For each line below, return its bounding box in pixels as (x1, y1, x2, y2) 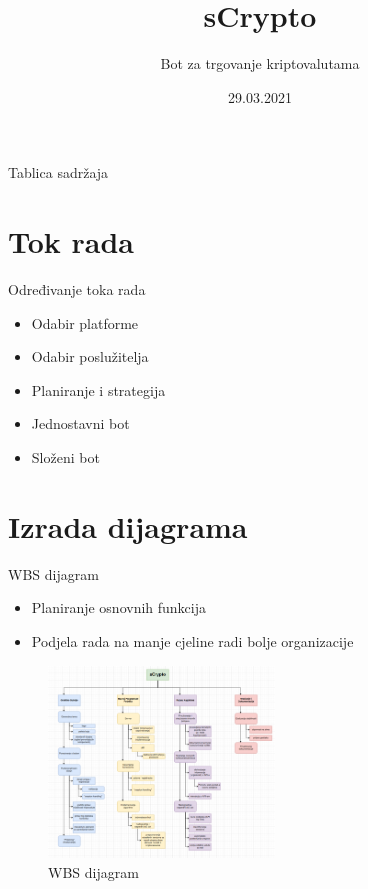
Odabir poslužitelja (31, 346, 149, 367)
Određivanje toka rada (8, 279, 146, 300)
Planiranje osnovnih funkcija (31, 597, 206, 618)
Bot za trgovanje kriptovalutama (160, 53, 360, 74)
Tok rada (8, 221, 135, 262)
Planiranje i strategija (31, 379, 166, 400)
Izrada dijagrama (8, 505, 248, 546)
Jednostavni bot (31, 413, 130, 434)
